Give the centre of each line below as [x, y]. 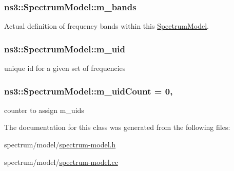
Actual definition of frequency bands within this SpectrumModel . [106, 26]
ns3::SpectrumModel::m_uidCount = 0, [89, 91]
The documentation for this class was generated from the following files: [117, 127]
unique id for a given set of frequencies [65, 68]
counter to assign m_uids [44, 110]
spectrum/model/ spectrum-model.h [60, 145]
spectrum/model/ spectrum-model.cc [61, 161]
